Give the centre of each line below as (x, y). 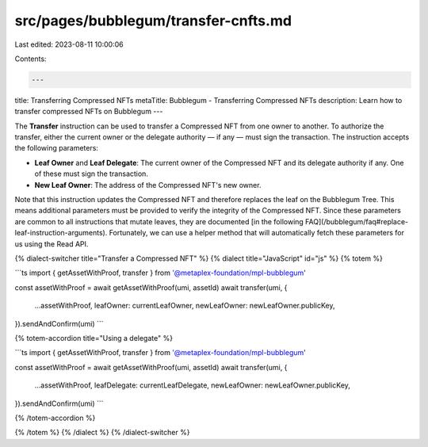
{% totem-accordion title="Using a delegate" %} (94, 338)
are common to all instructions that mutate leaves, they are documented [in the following (159, 221)
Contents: (31, 59)
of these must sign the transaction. (91, 174)
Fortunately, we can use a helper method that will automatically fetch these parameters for (256, 233)
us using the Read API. (52, 244)
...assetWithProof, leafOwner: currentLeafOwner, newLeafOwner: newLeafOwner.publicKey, (185, 306)
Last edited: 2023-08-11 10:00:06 (69, 44)
